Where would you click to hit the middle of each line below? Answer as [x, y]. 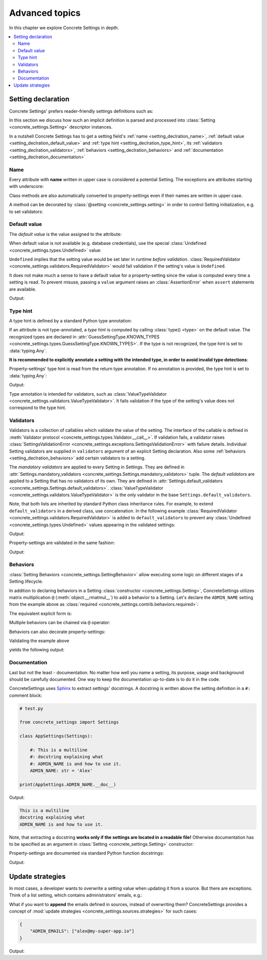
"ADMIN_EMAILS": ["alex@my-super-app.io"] [82, 931]
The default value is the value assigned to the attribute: [66, 234]
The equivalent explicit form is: [41, 613]
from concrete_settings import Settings [69, 722]
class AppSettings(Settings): [56, 736]
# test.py [31, 708]
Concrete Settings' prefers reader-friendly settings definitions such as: [81, 111]
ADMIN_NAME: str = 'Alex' [61, 771]
